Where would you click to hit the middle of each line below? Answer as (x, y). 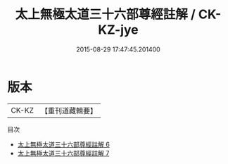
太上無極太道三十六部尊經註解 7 (63, 153)
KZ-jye (118, 30)
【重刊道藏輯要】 (69, 111)
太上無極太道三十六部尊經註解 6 (64, 144)
